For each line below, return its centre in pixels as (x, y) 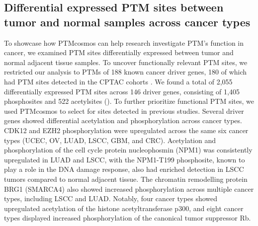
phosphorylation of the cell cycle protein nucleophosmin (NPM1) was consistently (128, 150)
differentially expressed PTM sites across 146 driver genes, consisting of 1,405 (122, 91)
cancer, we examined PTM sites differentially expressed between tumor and (119, 52)
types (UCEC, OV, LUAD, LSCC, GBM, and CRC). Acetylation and (110, 140)
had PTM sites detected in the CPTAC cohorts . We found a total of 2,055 (118, 81)
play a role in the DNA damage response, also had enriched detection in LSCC (124, 169)
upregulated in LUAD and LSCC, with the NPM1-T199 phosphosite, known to (125, 159)
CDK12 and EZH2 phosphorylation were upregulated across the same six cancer (126, 130)
